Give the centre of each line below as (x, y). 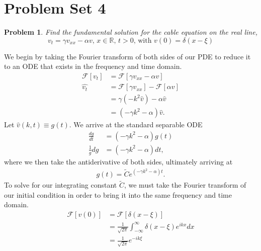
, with (143, 40)
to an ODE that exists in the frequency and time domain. (93, 66)
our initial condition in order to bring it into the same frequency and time (118, 194)
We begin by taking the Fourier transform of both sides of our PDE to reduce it (127, 56)
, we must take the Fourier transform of (185, 185)
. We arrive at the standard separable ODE (136, 124)
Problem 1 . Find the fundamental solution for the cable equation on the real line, (131, 32)
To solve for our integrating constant (61, 185)
